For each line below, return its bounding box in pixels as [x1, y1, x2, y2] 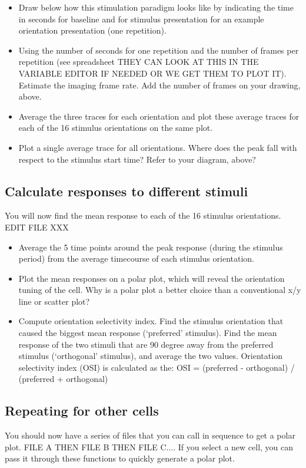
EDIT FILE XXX [5, 220, 69, 233]
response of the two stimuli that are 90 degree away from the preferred [18, 338, 274, 350]
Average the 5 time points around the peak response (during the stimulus [18, 240, 283, 253]
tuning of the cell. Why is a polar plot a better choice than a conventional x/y [18, 284, 301, 296]
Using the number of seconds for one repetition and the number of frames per [18, 44, 299, 56]
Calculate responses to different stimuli [5, 182, 248, 200]
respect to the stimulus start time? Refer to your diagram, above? [18, 153, 256, 165]
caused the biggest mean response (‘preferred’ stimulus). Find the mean [18, 327, 277, 339]
